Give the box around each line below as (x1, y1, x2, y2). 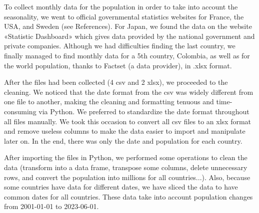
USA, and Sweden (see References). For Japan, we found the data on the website (4, 21, 252, 31)
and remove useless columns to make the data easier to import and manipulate (4, 126, 245, 136)
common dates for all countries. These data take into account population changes (4, 191, 253, 202)
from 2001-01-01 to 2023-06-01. (4, 201, 99, 212)
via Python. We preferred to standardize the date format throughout (38, 106, 249, 116)
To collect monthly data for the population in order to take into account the (4, 1, 238, 11)
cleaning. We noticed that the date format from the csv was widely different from (4, 86, 253, 97)
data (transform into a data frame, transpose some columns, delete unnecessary (4, 162, 247, 172)
